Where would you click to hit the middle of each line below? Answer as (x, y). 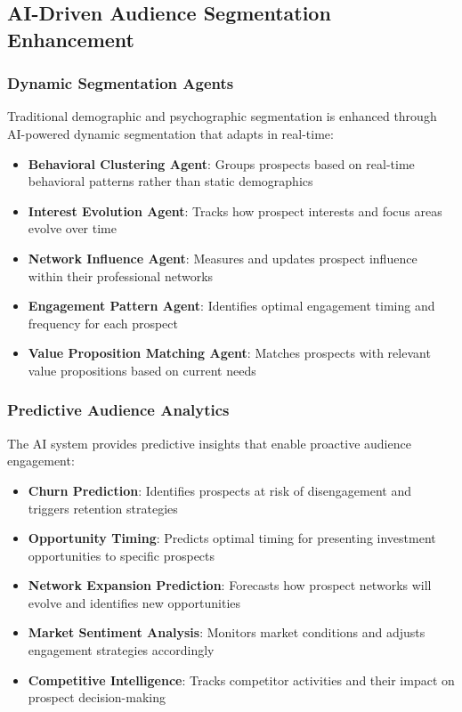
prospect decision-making (97, 697)
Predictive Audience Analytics (118, 410)
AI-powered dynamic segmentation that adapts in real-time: (170, 133)
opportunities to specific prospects (122, 555)
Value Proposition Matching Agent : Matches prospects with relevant (229, 353)
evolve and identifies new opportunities (134, 602)
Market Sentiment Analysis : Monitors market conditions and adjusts (227, 632)
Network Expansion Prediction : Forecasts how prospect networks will (230, 585)
